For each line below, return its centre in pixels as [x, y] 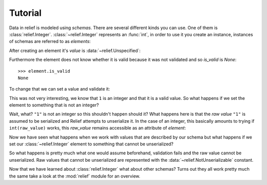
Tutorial [25, 13]
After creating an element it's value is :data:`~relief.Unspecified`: [75, 50]
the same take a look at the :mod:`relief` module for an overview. [75, 176]
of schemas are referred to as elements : [50, 42]
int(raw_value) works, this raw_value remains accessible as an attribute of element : [98, 128]
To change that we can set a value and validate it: [60, 89]
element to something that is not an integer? [54, 105]
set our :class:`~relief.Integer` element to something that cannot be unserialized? [91, 144]
